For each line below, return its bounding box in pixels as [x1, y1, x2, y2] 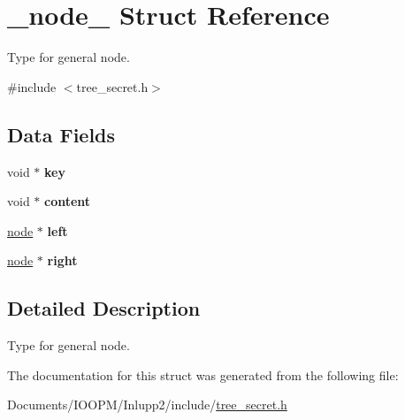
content [44, 192, 91, 210]
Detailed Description [7, 294, 201, 322]
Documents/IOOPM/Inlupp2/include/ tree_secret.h [7, 395, 287, 414]
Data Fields [7, 120, 116, 148]
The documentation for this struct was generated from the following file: [7, 365, 399, 384]
